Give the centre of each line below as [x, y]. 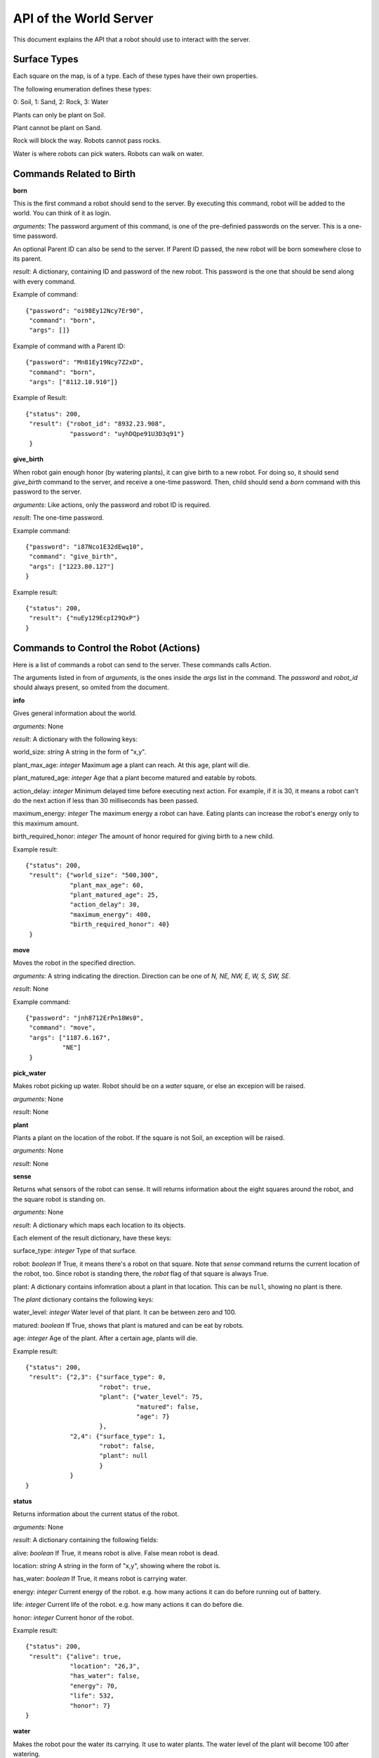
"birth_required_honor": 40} [120, 924]
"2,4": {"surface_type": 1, [118, 1436]
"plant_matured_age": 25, [114, 895]
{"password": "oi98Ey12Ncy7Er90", [85, 310]
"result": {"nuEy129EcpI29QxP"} [85, 618]
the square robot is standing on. [59, 1199]
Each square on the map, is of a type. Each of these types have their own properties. [135, 76]
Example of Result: [40, 398]
